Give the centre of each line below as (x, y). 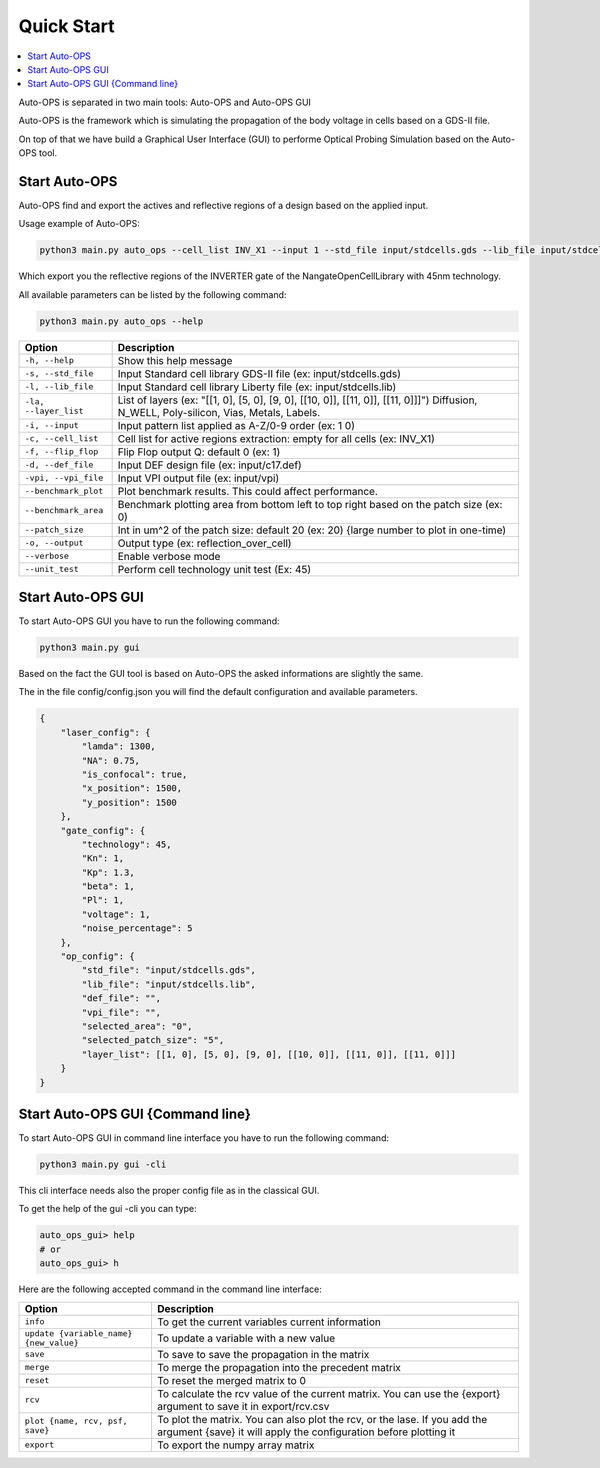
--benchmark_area (64, 510)
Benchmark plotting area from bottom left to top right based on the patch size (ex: (310, 504)
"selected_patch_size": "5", (153, 1040)
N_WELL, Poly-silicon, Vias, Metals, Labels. (219, 412)
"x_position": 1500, (132, 788)
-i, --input (51, 425)
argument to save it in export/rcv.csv (243, 1406)
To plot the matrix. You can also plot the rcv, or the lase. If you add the (322, 1419)
